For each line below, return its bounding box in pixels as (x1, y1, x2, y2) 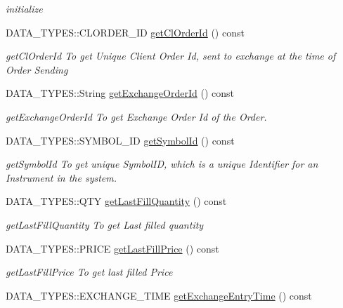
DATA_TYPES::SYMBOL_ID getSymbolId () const (6, 133, 235, 147)
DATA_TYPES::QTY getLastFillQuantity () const (6, 194, 227, 208)
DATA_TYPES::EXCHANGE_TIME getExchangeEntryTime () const (6, 288, 312, 302)
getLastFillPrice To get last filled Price (6, 265, 173, 279)
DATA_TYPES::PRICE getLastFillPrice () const (6, 241, 219, 255)
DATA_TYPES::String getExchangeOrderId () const (6, 86, 234, 100)
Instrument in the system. (6, 170, 117, 185)
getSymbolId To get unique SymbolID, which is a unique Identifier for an (6, 156, 318, 171)
